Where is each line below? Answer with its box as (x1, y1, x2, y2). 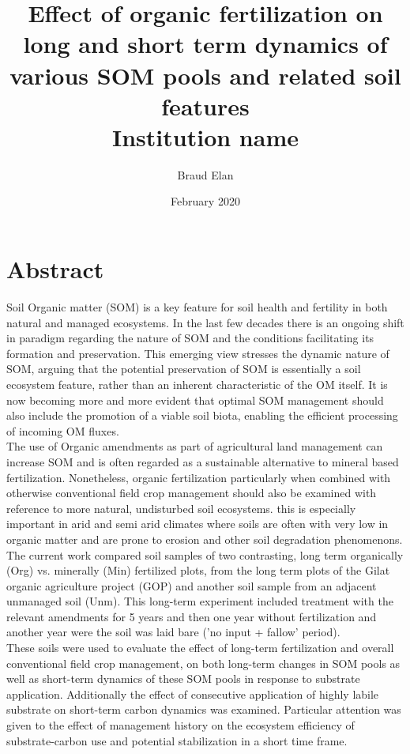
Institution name (112, 120, 299, 153)
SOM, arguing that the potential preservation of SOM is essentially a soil (6, 360, 361, 377)
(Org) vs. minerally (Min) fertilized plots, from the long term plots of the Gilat (6, 562, 390, 579)
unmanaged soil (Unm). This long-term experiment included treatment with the (6, 593, 393, 609)
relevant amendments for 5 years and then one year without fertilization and (6, 608, 377, 624)
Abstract (6, 253, 104, 285)
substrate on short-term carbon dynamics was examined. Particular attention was (6, 701, 401, 718)
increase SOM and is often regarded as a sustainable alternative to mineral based (6, 453, 399, 469)
